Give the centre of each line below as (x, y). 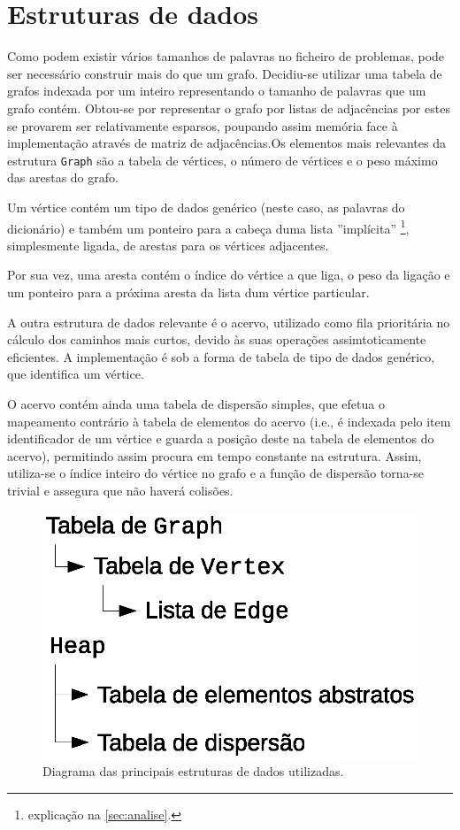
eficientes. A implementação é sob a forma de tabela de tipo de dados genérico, (221, 356)
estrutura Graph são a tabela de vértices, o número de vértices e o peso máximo (222, 160)
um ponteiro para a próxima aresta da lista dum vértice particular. (188, 292)
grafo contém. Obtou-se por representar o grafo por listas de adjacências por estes (229, 108)
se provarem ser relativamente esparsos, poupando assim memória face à (203, 125)
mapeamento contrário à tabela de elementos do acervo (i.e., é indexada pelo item (229, 421)
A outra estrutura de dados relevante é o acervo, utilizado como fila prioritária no (229, 322)
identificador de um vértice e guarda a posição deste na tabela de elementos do (221, 438)
